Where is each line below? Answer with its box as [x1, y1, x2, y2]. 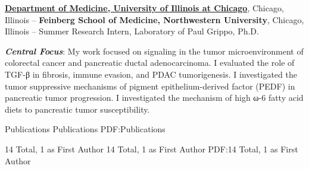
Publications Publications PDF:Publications [5, 123, 166, 135]
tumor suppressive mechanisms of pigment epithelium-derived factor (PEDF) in [5, 79, 295, 92]
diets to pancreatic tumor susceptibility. [5, 103, 150, 115]
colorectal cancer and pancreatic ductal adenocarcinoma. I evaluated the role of [5, 56, 295, 69]
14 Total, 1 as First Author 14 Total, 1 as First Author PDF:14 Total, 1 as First [5, 142, 298, 155]
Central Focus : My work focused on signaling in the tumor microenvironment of [5, 44, 304, 57]
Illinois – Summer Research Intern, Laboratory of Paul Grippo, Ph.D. [5, 25, 259, 37]
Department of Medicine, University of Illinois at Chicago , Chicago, [5, 2, 284, 14]
